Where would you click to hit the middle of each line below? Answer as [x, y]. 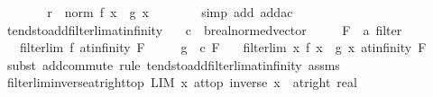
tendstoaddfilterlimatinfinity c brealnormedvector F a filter [204, 29]
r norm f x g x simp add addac [170, 12]
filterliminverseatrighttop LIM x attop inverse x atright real [182, 82]
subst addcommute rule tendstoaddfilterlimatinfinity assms [173, 64]
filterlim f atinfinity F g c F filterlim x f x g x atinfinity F [223, 47]
